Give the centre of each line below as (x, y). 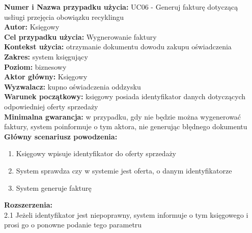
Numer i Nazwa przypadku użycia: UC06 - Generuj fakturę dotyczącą (121, 7)
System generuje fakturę (54, 187)
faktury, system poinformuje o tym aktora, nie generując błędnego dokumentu (126, 126)
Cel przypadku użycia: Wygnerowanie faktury (80, 36)
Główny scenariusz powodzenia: (61, 136)
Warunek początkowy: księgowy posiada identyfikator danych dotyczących (125, 96)
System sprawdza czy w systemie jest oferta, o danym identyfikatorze (124, 170)
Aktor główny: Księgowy (46, 77)
